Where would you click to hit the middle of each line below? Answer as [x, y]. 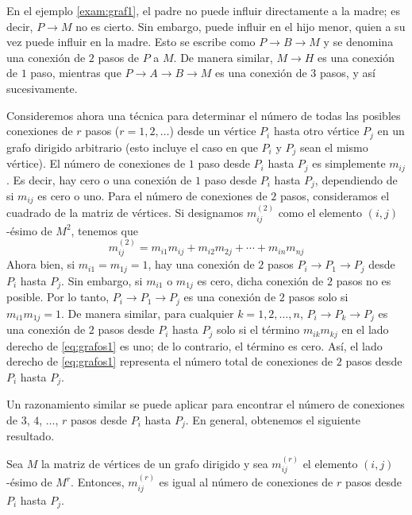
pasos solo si [318, 297]
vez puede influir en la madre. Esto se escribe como [131, 42]
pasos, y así [348, 73]
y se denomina [358, 42]
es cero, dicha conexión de [260, 280]
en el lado [365, 329]
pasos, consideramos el [335, 195]
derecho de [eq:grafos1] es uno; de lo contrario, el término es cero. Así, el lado [194, 345]
